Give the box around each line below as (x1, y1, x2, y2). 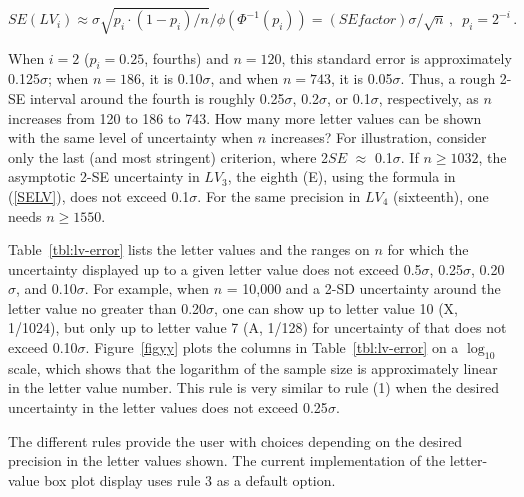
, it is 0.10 (141, 68, 203, 89)
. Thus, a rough (400, 68, 496, 89)
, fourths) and (144, 47, 229, 68)
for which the (387, 239, 469, 260)
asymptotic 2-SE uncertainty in (8, 166, 200, 187)
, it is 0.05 (331, 68, 393, 89)
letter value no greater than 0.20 (8, 297, 207, 318)
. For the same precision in (197, 185, 361, 206)
